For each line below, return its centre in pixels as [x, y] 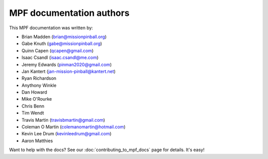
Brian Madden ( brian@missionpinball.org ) [64, 37]
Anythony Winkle [39, 85]
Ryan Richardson [39, 78]
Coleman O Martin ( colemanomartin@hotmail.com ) [74, 127]
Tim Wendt [33, 113]
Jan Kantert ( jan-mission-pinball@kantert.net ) [69, 71]
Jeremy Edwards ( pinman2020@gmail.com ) [67, 64]
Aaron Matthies [37, 141]
